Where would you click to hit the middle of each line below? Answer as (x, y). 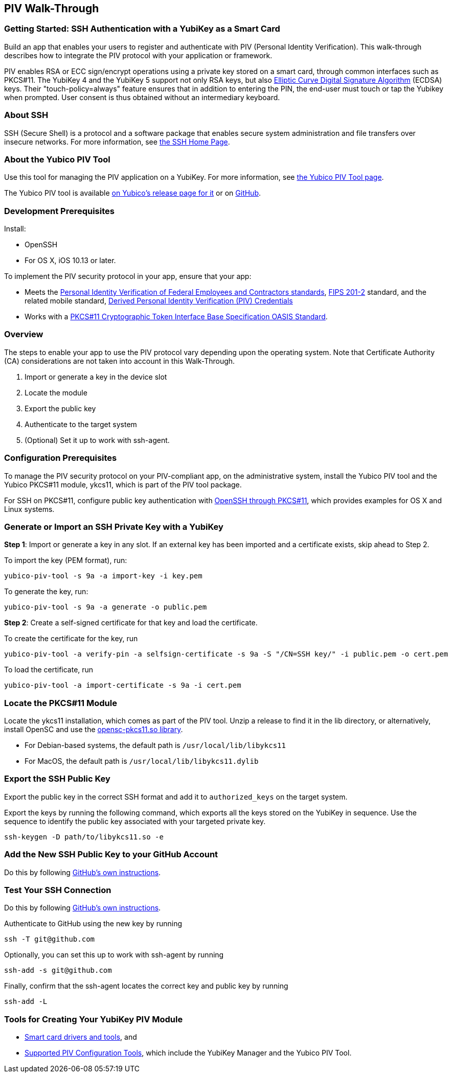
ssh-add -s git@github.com (58, 970)
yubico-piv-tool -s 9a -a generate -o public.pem (106, 607)
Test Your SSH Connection (58, 890)
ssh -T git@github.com (50, 939)
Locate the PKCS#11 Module (61, 703)
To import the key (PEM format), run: (66, 560)
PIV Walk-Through (52, 8)
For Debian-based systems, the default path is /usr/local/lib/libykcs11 (155, 745)
